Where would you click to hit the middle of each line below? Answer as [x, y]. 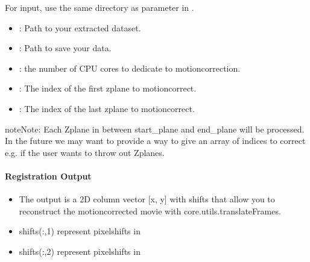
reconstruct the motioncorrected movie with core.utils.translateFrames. [150, 211]
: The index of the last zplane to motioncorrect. [107, 108]
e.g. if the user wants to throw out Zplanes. [85, 152]
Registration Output [48, 176]
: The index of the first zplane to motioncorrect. [108, 88]
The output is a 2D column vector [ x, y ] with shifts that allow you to [147, 199]
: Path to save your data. [65, 48]
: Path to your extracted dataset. [80, 27]
